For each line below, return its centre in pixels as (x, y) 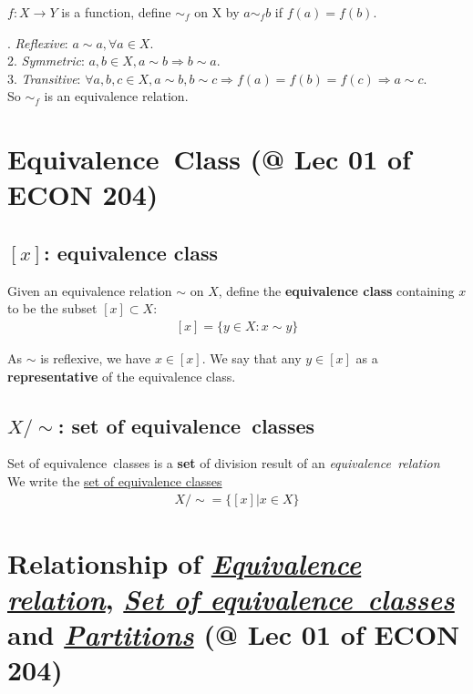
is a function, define (116, 12)
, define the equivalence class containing (336, 290)
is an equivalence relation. (116, 96)
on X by (217, 12)
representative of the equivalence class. (122, 376)
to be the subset (52, 308)
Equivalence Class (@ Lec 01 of (209, 159)
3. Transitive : (44, 78)
